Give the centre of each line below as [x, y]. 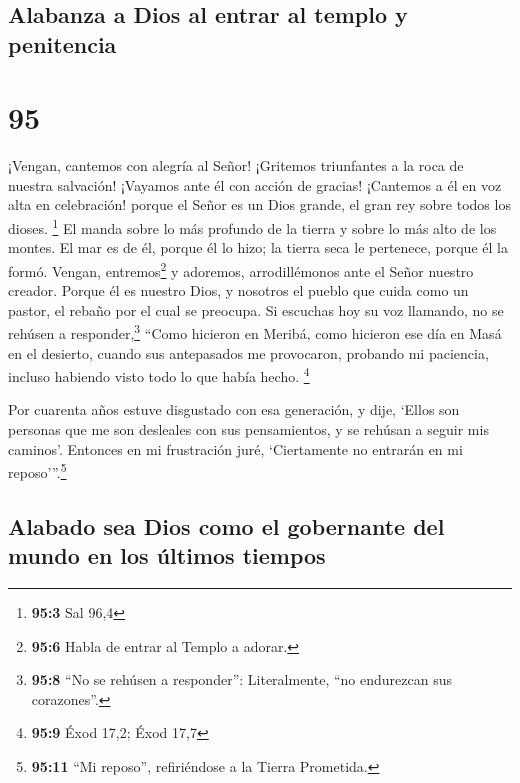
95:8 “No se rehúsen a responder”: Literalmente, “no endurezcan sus [241, 679]
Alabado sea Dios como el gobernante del [226, 525]
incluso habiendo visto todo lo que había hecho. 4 [159, 374]
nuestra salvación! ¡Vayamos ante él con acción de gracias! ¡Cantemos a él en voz [255, 184]
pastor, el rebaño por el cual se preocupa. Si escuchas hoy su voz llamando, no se [256, 309]
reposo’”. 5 [37, 470]
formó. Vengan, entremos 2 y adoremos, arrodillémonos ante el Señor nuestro [241, 269]
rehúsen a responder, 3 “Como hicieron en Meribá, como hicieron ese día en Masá [255, 332]
